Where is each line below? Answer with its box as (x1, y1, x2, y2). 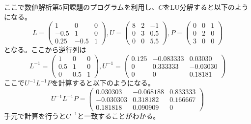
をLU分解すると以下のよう (163, 2, 249, 12)
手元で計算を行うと (4, 110, 66, 121)
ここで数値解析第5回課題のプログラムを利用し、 (4, 2, 159, 12)
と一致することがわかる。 (77, 110, 160, 121)
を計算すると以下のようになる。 (51, 78, 155, 88)
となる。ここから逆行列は (4, 44, 86, 55)
